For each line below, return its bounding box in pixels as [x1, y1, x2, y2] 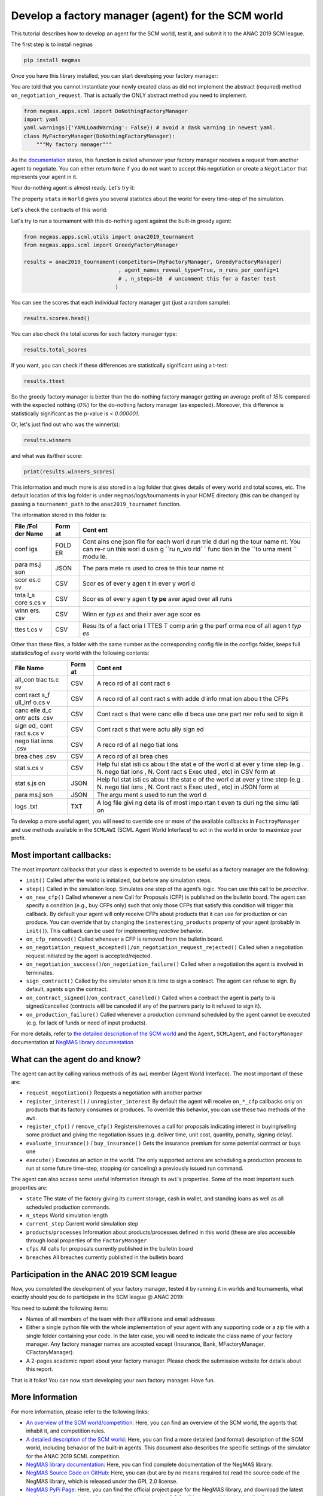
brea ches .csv [14, 752, 57, 761]
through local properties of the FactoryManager [26, 1237, 147, 1244]
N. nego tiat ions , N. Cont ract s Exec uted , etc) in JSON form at [96, 783, 279, 791]
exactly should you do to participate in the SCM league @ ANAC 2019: [11, 1293, 184, 1301]
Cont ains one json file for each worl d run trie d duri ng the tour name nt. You [82, 537, 301, 546]
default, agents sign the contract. [26, 986, 108, 993]
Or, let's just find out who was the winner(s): [11, 421, 120, 428]
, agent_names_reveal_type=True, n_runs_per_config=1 [118, 267, 279, 273]
